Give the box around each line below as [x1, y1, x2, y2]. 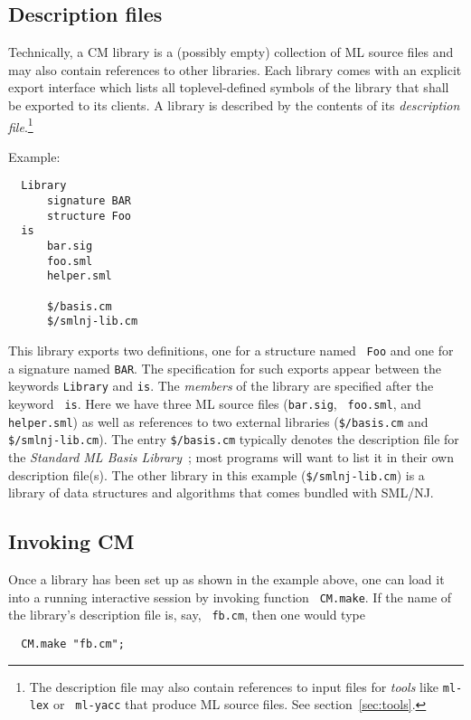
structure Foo [46, 209, 132, 223]
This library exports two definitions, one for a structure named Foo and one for [8, 340, 454, 359]
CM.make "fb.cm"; [21, 637, 125, 650]
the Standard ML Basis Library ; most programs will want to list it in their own [8, 447, 454, 466]
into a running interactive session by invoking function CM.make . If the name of [8, 587, 452, 606]
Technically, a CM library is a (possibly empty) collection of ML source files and [8, 43, 454, 62]
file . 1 [8, 114, 33, 136]
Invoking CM [8, 527, 135, 555]
